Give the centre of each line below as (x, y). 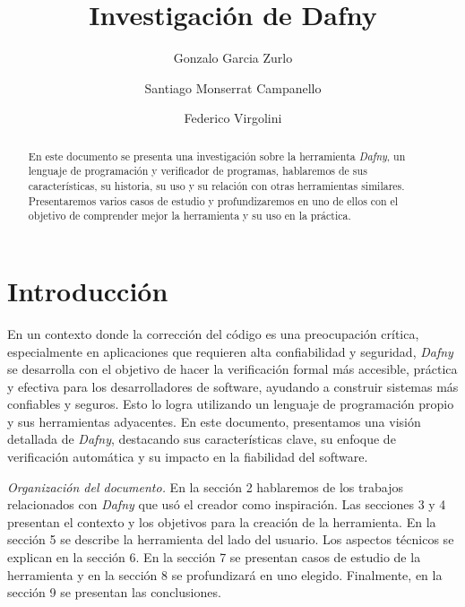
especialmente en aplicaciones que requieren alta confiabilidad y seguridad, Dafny (230, 351)
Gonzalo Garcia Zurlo (233, 58)
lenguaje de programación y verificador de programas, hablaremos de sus (198, 171)
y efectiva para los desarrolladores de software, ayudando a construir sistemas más (233, 386)
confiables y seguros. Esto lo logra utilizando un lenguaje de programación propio (231, 404)
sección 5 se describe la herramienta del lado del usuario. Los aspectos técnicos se (231, 539)
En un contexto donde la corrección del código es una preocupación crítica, (213, 333)
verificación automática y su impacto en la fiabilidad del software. (188, 457)
